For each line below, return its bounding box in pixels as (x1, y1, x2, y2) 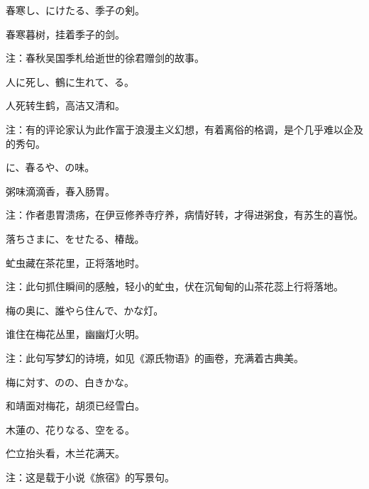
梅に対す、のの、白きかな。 (6, 374, 134, 389)
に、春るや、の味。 (6, 160, 95, 175)
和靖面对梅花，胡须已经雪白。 (6, 398, 145, 413)
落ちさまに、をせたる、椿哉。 (6, 231, 145, 246)
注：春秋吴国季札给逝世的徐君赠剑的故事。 (6, 50, 204, 65)
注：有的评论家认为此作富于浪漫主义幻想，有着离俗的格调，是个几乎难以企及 (6, 121, 363, 136)
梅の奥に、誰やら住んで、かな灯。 (6, 302, 164, 317)
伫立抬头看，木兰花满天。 (6, 446, 125, 461)
